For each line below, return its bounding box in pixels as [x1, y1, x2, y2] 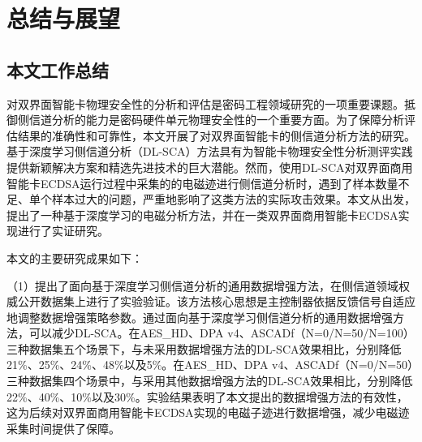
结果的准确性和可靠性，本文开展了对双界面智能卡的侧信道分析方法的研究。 [17, 127, 416, 144]
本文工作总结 [6, 57, 109, 82]
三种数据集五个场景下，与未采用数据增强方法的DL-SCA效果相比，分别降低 [6, 340, 402, 357]
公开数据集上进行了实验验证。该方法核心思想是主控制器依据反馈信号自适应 [17, 293, 416, 310]
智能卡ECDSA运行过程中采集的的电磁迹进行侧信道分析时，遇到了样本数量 [6, 174, 398, 191]
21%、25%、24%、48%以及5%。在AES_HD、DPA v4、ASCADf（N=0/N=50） [6, 356, 414, 373]
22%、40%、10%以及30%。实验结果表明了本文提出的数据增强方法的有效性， [6, 388, 408, 405]
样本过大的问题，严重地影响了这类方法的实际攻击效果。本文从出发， [51, 191, 416, 208]
